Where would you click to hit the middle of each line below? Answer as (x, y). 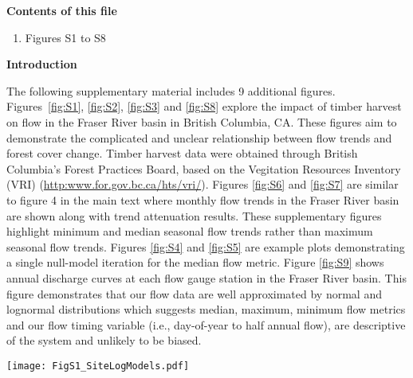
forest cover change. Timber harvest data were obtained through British (182, 153)
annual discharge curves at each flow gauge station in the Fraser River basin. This (206, 277)
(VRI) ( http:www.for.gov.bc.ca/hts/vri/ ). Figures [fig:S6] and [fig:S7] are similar (203, 184)
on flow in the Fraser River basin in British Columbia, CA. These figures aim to (202, 121)
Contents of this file (62, 10)
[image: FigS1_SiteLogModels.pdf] (98, 366)
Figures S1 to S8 (65, 37)
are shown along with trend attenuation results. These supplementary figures (194, 215)
